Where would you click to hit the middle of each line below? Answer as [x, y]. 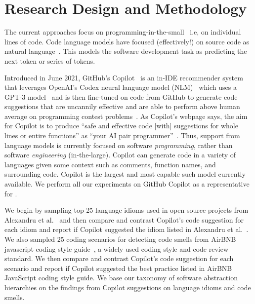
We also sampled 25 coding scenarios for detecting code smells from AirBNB [120, 239]
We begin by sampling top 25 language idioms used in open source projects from [127, 210]
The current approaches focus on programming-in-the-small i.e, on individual [123, 32]
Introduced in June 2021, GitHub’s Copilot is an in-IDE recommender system [124, 77]
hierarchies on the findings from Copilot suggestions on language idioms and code [128, 287]
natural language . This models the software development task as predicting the [126, 51]
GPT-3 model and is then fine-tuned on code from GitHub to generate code [121, 96]
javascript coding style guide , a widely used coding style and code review [117, 248]
